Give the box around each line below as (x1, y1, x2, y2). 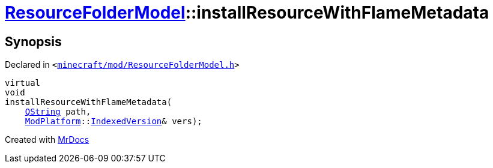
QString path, (25, 107, 91, 117)
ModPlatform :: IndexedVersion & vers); (25, 116, 202, 127)
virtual (5, 78, 41, 88)
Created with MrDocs (5, 134, 89, 145)
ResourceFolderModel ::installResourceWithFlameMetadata (5, 2, 489, 23)
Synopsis (5, 34, 62, 49)
